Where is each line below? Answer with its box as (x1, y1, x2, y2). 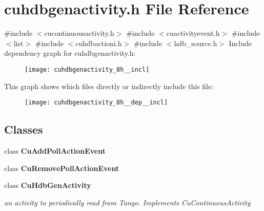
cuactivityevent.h (166, 28, 220, 38)
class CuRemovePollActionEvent (4, 162, 119, 173)
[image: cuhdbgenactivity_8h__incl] (25, 66, 150, 73)
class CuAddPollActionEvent (4, 145, 106, 156)
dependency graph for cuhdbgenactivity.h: (4, 48, 136, 58)
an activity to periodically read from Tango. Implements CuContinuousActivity (4, 197, 251, 207)
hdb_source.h (174, 37, 217, 48)
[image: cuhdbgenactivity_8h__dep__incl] (25, 99, 168, 107)
